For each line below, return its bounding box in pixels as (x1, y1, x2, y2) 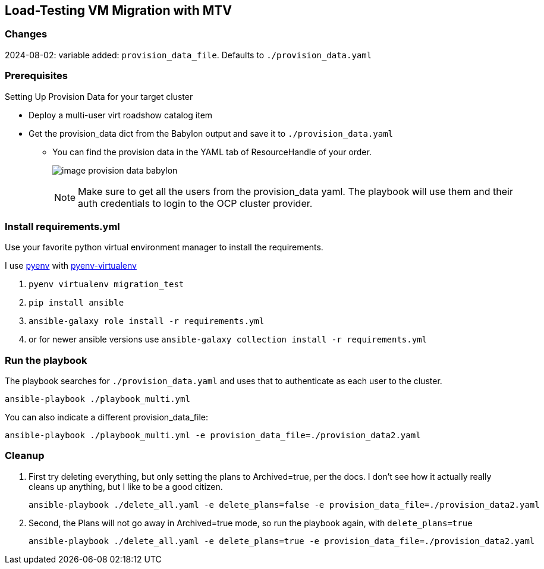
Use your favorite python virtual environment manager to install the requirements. (5, 242, 323, 253)
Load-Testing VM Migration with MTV (5, 3, 232, 18)
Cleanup (5, 449, 45, 462)
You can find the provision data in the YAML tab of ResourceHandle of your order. (52, 146, 372, 157)
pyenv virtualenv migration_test (29, 279, 184, 290)
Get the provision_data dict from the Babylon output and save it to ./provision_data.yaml (29, 128, 393, 139)
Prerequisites (5, 70, 68, 82)
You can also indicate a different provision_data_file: (5, 412, 209, 423)
